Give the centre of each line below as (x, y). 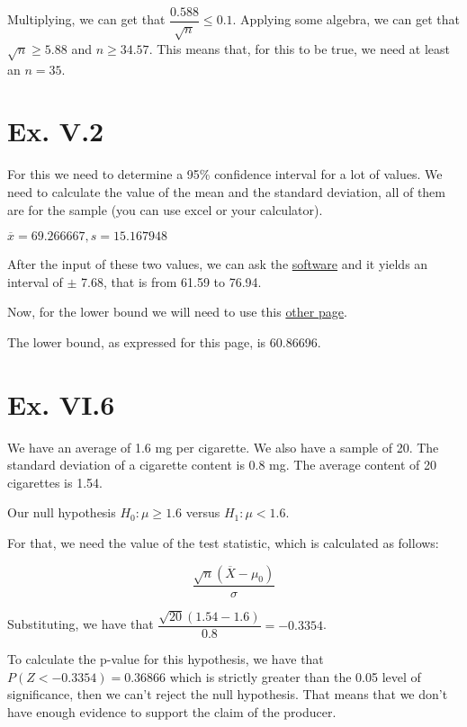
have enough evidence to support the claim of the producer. (172, 711)
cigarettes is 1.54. (55, 482)
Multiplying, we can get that (86, 19)
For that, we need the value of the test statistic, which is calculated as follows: (223, 542)
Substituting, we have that (81, 624)
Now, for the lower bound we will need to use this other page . (177, 312)
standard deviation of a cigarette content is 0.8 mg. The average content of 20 (222, 465)
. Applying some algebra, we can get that (346, 19)
